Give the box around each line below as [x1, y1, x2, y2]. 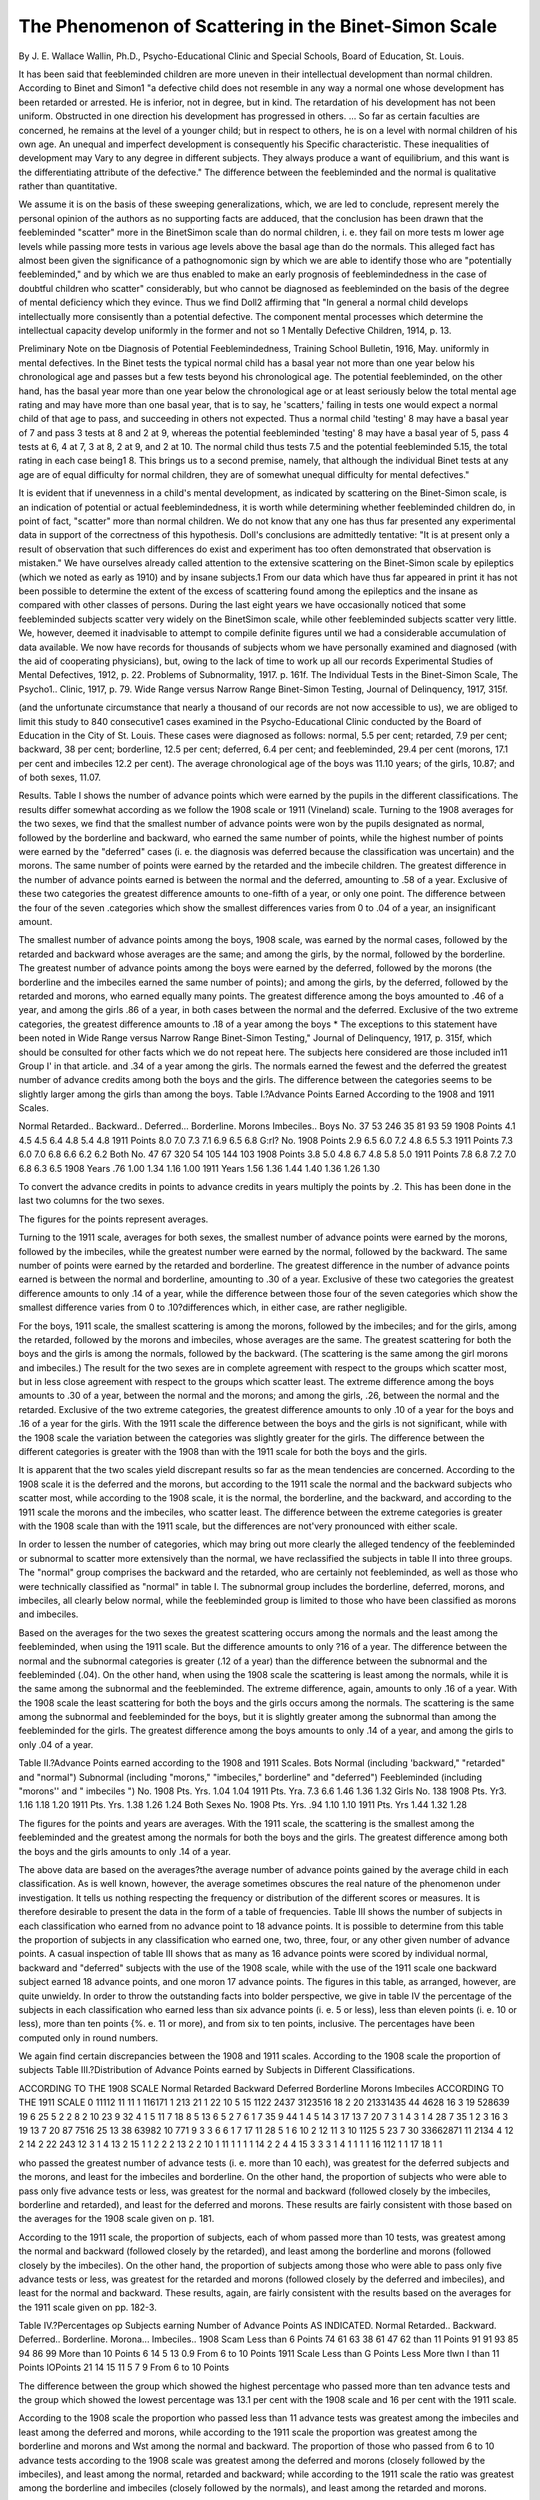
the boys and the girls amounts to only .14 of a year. [18, 1845, 232, 1857]
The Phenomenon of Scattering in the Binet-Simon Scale [18, 15, 498, 37]
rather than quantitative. [18, 180, 118, 192]
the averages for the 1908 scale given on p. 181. [18, 2213, 215, 2225]
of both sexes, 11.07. [18, 771, 102, 784]
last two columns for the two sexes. [18, 1195, 165, 1207]
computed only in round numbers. [18, 2031, 159, 2044]
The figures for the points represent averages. [18, 1213, 209, 1225]
